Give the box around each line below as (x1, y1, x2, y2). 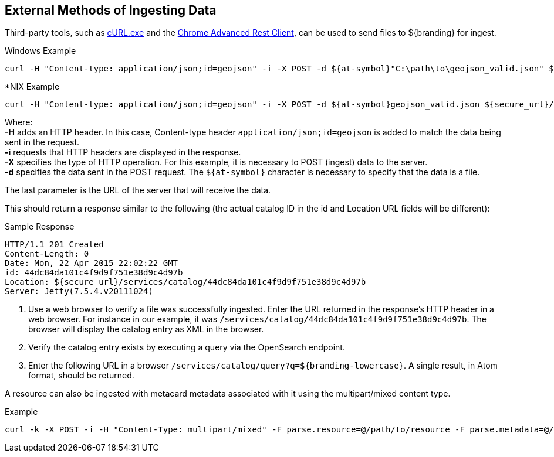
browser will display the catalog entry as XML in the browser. (28, 324, 264, 335)
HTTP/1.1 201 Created (5, 240, 104, 250)
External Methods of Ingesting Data (5, 3, 217, 18)
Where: (5, 117, 33, 128)
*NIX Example (5, 81, 60, 92)
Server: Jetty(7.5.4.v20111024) (5, 287, 153, 296)
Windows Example (5, 46, 76, 56)
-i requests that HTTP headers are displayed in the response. (5, 147, 241, 158)
